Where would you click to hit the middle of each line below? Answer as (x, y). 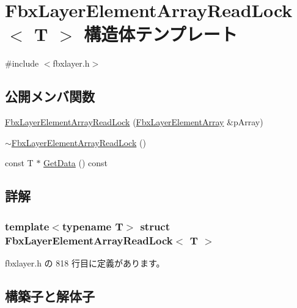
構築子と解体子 (50, 295)
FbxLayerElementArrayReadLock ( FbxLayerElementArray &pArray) (134, 122)
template (27, 226)
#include (22, 63)
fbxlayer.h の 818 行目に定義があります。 (85, 262)
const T (19, 163)
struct (155, 226)
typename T (93, 226)
